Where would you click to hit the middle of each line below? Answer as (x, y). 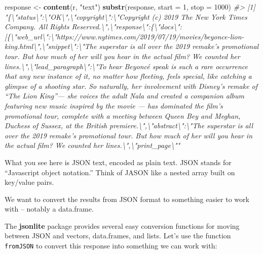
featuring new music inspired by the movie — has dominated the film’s (114, 105)
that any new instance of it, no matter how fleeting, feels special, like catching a (128, 76)
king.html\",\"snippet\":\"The (51, 46)
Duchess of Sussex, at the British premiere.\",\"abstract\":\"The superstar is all (129, 125)
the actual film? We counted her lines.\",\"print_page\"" (92, 145)
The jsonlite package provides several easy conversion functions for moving (122, 225)
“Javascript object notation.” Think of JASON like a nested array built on (120, 172)
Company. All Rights (37, 27)
